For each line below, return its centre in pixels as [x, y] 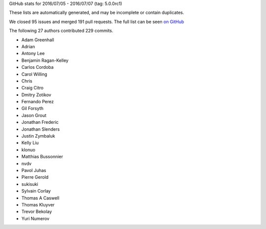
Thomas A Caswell [40, 198]
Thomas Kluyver [38, 204]
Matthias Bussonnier [42, 157]
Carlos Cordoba [37, 67]
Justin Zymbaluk [38, 136]
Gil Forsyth [33, 109]
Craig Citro [33, 88]
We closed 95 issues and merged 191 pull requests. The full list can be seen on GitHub [97, 22]
